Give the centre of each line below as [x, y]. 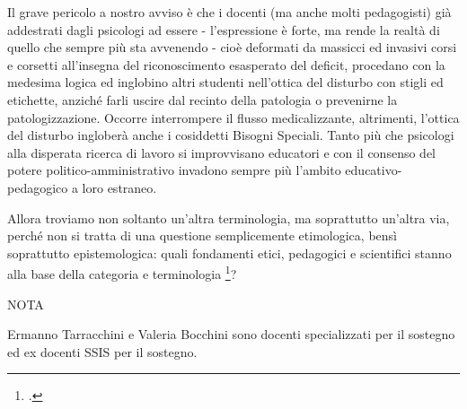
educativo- [374, 170]
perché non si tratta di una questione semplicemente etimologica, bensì [202, 235]
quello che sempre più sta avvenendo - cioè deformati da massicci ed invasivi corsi [232, 47]
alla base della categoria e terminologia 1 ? [122, 272]
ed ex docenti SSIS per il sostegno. [102, 351]
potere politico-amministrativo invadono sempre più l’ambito [174, 170]
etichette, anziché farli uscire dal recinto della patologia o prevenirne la [203, 99]
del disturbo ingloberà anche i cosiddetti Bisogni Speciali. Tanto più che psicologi [231, 135]
